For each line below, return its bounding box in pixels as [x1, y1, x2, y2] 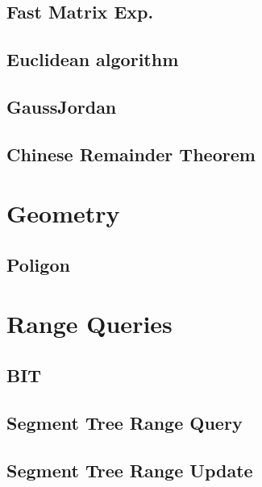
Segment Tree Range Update [6, 457, 253, 482]
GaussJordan [6, 94, 117, 119]
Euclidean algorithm [6, 47, 179, 72]
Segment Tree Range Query [6, 410, 243, 435]
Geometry [6, 197, 120, 230]
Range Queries [6, 307, 173, 340]
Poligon [6, 252, 70, 277]
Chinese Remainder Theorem [6, 141, 256, 166]
